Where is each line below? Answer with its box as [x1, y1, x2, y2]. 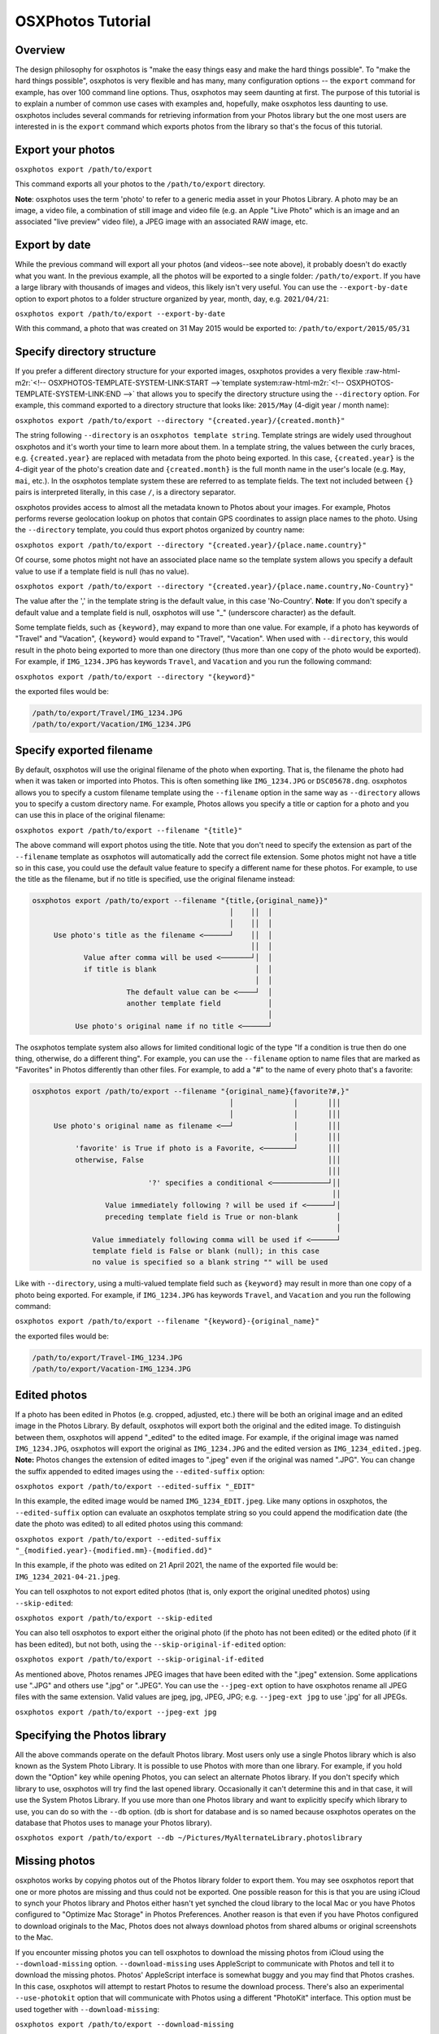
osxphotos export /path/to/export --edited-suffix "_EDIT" [15, 1482, 256, 1491]
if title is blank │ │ [83, 964, 272, 974]
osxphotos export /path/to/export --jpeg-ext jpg [15, 1707, 217, 1717]
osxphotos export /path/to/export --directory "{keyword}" [15, 672, 256, 681]
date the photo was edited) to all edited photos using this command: [15, 1519, 244, 1529]
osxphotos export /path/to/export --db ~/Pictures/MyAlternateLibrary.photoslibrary [15, 1833, 363, 1843]
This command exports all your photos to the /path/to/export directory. [15, 179, 266, 189]
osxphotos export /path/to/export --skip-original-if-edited [15, 1655, 264, 1664]
